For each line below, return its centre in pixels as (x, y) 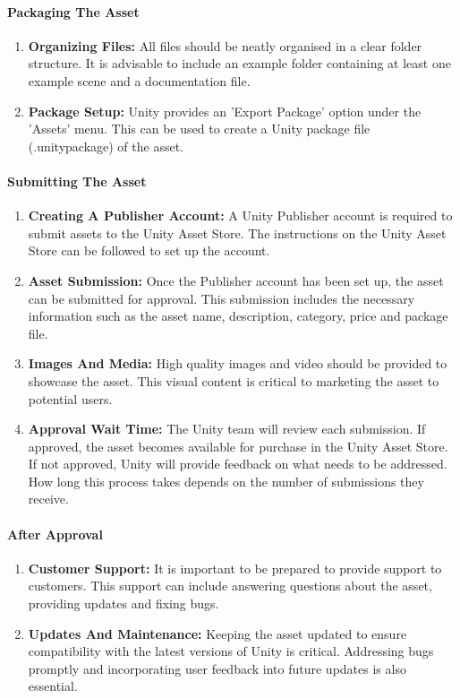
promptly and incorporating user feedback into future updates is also (217, 668)
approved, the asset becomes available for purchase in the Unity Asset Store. (238, 446)
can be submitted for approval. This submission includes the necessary (221, 298)
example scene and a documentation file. (139, 80)
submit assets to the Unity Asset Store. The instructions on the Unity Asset (237, 233)
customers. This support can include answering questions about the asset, (230, 586)
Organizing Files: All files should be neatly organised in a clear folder (225, 45)
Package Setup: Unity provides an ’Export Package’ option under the (225, 111)
